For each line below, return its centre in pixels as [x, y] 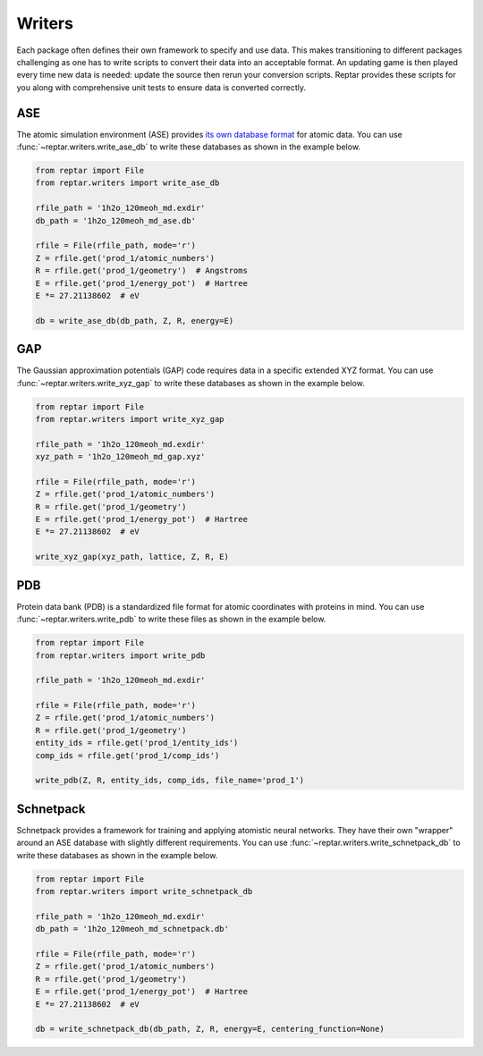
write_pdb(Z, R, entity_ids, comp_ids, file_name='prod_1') [170, 781]
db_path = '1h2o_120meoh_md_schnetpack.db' [132, 929]
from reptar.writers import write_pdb [120, 655]
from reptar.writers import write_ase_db [127, 183]
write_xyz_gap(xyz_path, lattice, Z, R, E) [132, 557]
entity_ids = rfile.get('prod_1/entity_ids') [137, 743]
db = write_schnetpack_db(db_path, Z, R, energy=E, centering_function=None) [210, 1029]
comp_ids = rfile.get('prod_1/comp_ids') [127, 755]
